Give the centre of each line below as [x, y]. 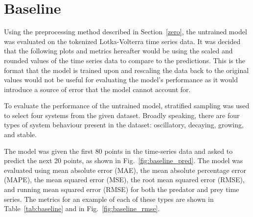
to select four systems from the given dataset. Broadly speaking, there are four [122, 115]
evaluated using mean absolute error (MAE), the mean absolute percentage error [125, 170]
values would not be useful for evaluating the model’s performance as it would [121, 80]
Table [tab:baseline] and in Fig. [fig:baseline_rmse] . [82, 208]
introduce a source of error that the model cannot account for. [97, 89]
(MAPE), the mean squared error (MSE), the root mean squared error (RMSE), [124, 180]
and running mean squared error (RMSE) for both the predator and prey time [122, 189]
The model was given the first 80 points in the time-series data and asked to [118, 151]
